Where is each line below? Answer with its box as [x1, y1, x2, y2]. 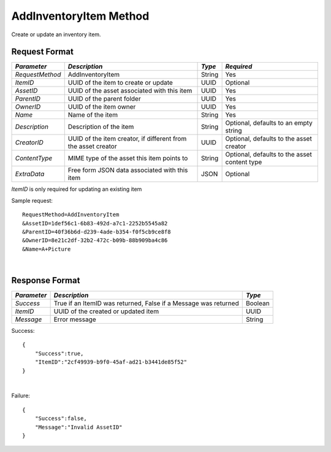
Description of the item [67, 123, 134, 131]
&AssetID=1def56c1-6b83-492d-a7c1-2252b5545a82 [22, 220, 168, 227]
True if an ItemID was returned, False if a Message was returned [53, 299, 239, 308]
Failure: [11, 392, 31, 399]
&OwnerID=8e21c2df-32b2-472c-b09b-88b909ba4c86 [22, 237, 168, 244]
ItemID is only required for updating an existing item [11, 185, 142, 193]
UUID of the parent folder [67, 95, 141, 103]
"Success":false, [34, 415, 87, 422]
